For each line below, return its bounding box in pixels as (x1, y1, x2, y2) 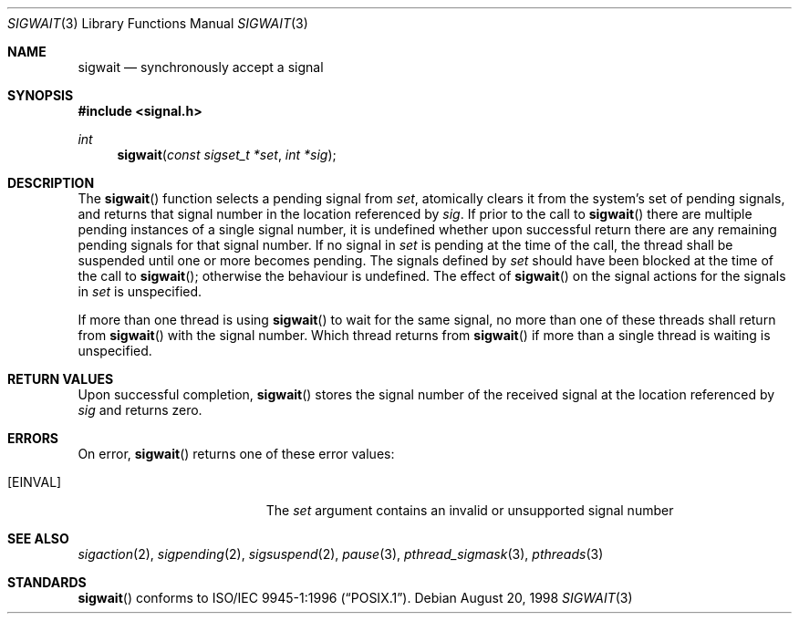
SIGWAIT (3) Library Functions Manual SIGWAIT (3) (7, 16, 308, 31)
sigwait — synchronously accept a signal (78, 59, 324, 75)
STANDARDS (7, 574, 87, 590)
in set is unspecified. (78, 284, 202, 299)
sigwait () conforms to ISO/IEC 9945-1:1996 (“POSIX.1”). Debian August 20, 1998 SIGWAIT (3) (78, 590, 633, 605)
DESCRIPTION (7, 175, 95, 191)
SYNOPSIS (7, 88, 74, 103)
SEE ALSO (7, 531, 69, 546)
